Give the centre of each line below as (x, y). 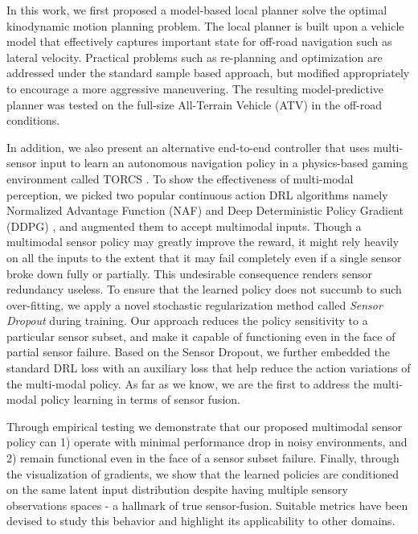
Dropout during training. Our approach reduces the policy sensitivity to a (187, 320)
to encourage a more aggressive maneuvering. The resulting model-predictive (195, 88)
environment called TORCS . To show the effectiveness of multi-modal (180, 178)
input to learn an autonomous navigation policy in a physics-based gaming (224, 163)
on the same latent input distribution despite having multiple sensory (177, 489)
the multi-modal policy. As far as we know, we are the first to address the (188, 383)
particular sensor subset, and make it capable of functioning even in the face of (201, 336)
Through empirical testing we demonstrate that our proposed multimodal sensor (205, 426)
